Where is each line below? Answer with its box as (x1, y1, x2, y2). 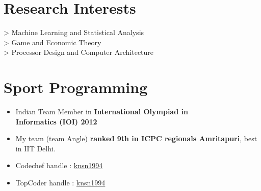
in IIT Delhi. (15, 143, 56, 153)
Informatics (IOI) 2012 (15, 116, 97, 126)
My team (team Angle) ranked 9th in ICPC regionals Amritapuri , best (15, 133, 257, 144)
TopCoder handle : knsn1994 (15, 177, 106, 187)
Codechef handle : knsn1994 (15, 160, 103, 171)
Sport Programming (4, 77, 148, 98)
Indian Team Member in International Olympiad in (15, 106, 188, 117)
